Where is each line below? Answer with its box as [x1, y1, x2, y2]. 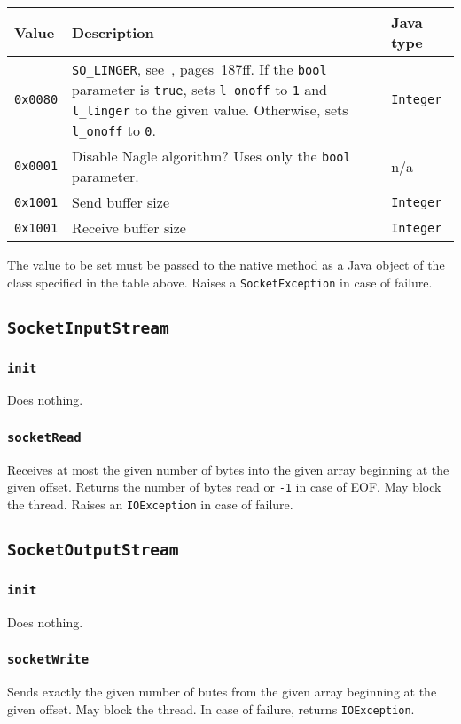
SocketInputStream [7, 318, 169, 337]
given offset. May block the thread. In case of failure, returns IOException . [7, 699, 415, 718]
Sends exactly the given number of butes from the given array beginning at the [7, 682, 437, 701]
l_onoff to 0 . [72, 120, 156, 140]
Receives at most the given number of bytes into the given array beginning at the [7, 460, 449, 478]
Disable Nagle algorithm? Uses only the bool [72, 146, 351, 166]
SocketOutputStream [7, 540, 179, 560]
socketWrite [7, 652, 90, 667]
